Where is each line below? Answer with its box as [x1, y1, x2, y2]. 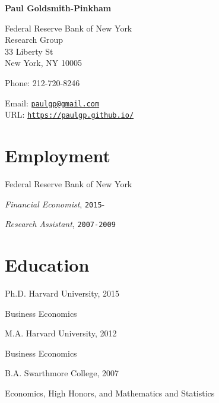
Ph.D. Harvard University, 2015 [5, 287, 120, 300]
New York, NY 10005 [5, 56, 82, 69]
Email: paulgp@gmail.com [5, 96, 100, 109]
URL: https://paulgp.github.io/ [5, 108, 134, 121]
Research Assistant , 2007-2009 [5, 218, 116, 230]
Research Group [5, 33, 64, 46]
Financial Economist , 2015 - [5, 197, 105, 210]
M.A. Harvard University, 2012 [5, 327, 117, 339]
